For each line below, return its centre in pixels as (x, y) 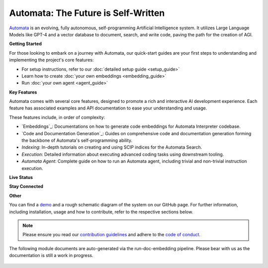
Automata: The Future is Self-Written (87, 13)
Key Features (23, 92)
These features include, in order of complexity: (57, 117)
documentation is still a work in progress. (51, 256)
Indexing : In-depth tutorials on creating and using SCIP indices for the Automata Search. (112, 147)
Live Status (21, 177)
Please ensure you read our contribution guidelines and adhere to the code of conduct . (112, 235)
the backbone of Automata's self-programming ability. (77, 140)
